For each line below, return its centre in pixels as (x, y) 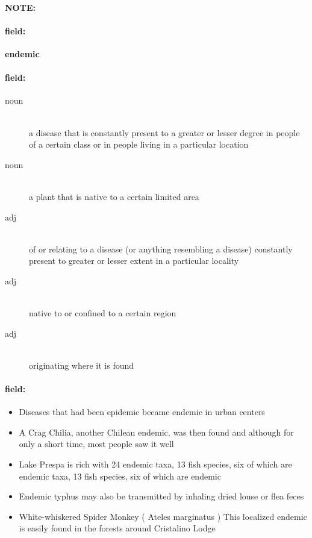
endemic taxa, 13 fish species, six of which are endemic (120, 476)
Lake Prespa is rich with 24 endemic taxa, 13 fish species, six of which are (155, 464)
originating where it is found (82, 365)
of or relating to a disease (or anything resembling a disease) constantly (161, 249)
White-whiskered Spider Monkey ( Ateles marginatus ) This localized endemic (163, 516)
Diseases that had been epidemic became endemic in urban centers (142, 412)
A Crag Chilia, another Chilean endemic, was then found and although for (156, 432)
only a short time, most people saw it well (96, 444)
